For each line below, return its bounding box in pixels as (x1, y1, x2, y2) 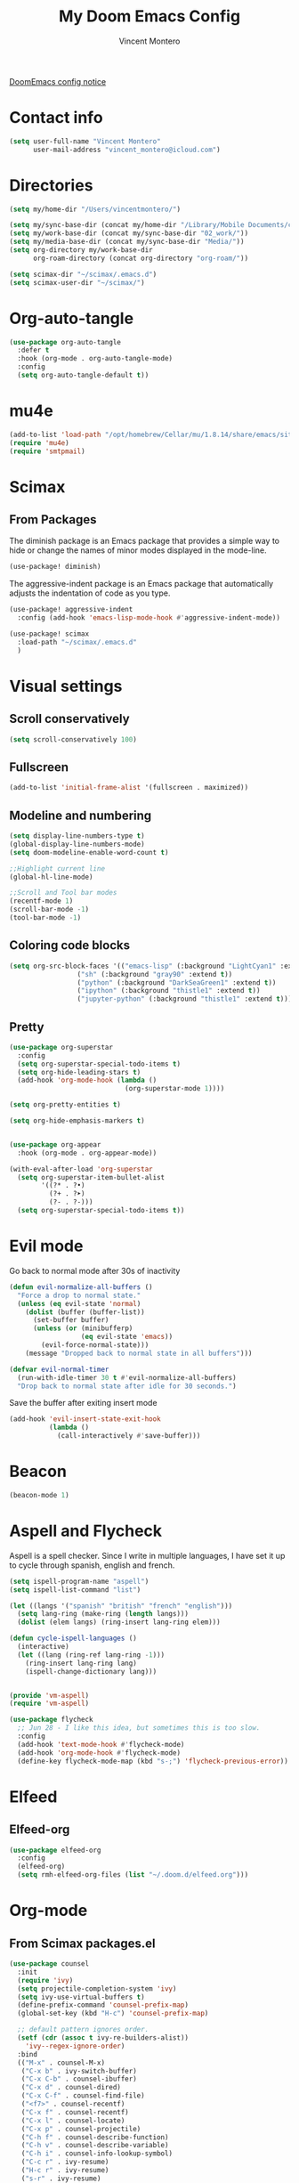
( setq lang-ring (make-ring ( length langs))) (17, 1610, 190, 1619)
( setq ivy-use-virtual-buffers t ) (17, 1992, 145, 2001)
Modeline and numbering (9, 807, 152, 823)
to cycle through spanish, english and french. (9, 1560, 175, 1570)
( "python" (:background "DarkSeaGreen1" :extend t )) (77, 978, 277, 987)
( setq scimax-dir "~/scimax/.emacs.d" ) (9, 270, 158, 279)
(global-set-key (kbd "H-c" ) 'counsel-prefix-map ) (17, 2009, 209, 2018)
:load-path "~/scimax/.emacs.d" (17, 637, 138, 646)
